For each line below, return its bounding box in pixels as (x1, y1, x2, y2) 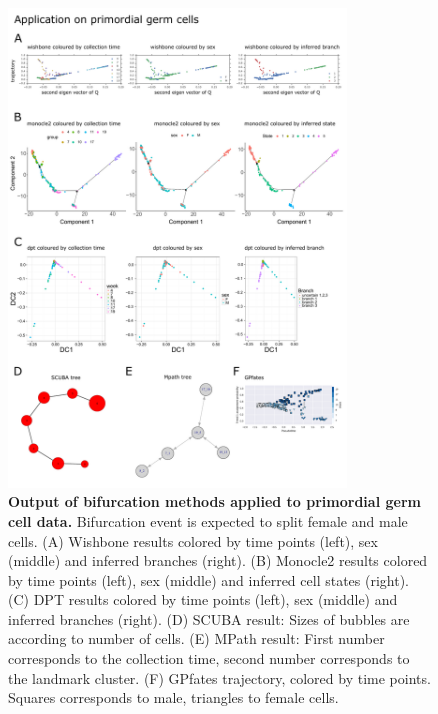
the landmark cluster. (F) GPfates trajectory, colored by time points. (8, 667, 431, 688)
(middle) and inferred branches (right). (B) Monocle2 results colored (8, 550, 428, 571)
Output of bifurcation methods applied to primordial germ (8, 491, 421, 512)
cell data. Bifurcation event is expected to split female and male (8, 510, 408, 531)
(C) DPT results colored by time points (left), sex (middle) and (8, 589, 398, 610)
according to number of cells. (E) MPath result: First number (8, 628, 385, 649)
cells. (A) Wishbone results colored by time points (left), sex (8, 530, 378, 551)
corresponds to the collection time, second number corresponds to (8, 648, 410, 669)
